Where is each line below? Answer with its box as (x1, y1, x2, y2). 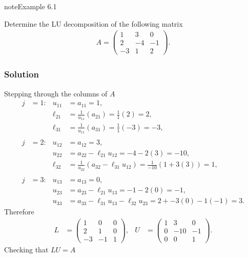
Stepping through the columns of (4, 88, 108, 98)
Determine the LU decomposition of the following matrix (4, 18, 183, 29)
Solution (4, 68, 39, 81)
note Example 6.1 (4, 1, 57, 11)
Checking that (4, 244, 49, 254)
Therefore (4, 206, 34, 217)
